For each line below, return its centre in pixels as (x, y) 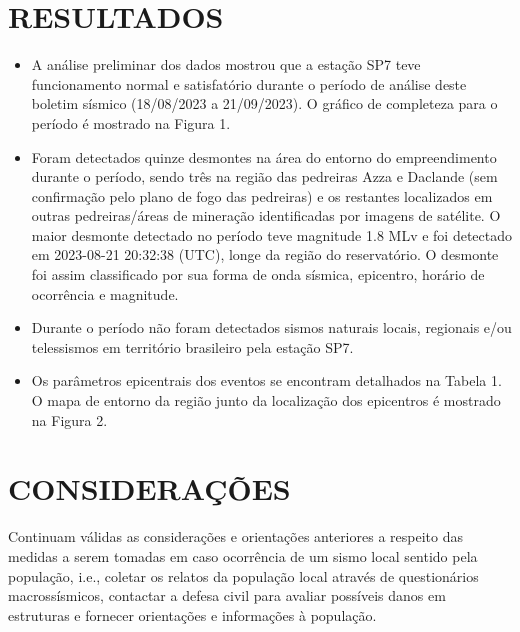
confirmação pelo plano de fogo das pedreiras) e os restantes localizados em (262, 195)
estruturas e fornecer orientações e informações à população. (192, 614)
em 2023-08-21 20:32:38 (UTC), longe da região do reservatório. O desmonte (265, 254)
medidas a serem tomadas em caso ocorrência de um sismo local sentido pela (243, 555)
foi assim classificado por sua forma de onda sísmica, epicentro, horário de (258, 274)
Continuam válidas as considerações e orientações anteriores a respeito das (235, 536)
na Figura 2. (69, 419)
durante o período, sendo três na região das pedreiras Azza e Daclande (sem (264, 176)
